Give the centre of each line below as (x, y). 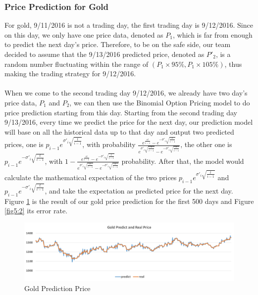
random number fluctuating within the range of (77, 64)
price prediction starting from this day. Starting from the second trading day (121, 112)
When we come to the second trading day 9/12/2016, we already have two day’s (126, 93)
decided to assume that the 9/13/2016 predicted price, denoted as (104, 54)
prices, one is (24, 144)
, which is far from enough (212, 34)
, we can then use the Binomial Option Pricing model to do (160, 102)
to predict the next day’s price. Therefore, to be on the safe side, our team (118, 44)
